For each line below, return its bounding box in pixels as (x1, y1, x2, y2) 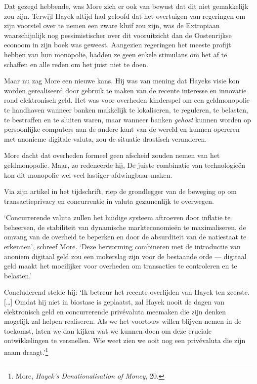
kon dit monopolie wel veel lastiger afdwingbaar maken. (4, 169, 172, 180)
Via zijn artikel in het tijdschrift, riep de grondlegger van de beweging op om (4, 186, 237, 196)
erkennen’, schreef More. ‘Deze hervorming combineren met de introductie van (4, 241, 241, 252)
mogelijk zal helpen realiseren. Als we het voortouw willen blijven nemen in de (4, 316, 242, 326)
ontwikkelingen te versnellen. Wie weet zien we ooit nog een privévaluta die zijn (4, 335, 246, 346)
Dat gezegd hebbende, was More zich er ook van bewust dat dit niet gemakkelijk (4, 1, 249, 11)
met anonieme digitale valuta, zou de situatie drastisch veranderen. (4, 133, 207, 144)
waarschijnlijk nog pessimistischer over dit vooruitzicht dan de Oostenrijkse (4, 30, 232, 40)
